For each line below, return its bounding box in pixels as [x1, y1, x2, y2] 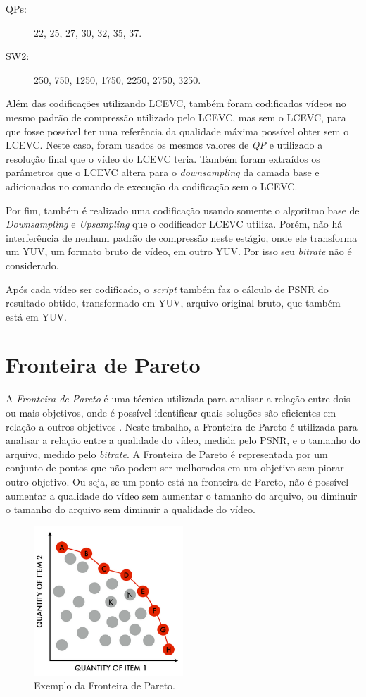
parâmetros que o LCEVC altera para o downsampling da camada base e [6, 165, 320, 180]
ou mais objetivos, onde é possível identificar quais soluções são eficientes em [6, 405, 336, 419]
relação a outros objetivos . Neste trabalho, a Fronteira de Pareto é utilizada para [6, 419, 358, 433]
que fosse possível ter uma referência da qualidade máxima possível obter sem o [6, 123, 349, 138]
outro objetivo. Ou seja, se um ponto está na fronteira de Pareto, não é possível [6, 474, 349, 488]
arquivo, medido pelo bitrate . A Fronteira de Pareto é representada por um [6, 446, 328, 461]
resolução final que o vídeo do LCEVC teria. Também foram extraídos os [6, 151, 320, 166]
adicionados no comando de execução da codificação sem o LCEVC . [6, 178, 298, 193]
